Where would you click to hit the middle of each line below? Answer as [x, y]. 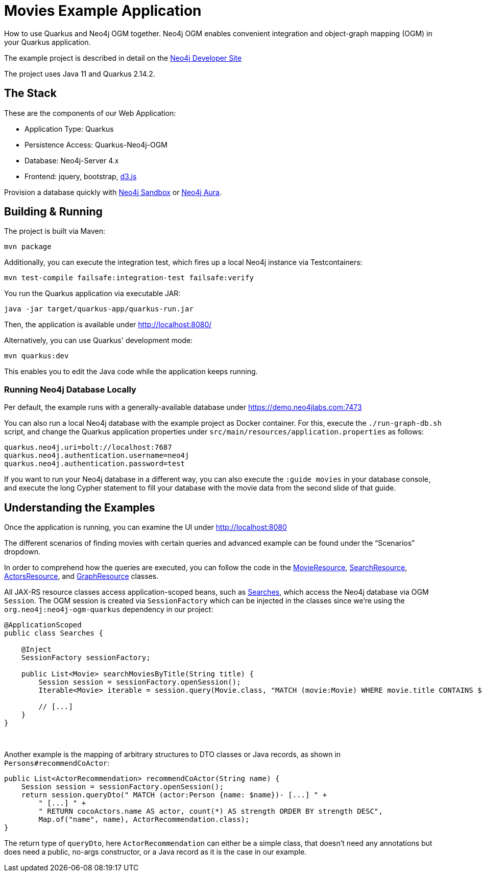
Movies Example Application [103, 11]
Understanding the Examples [80, 507]
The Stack [30, 93]
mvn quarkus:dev [37, 356]
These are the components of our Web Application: [90, 113]
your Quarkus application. [47, 42]
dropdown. [22, 552]
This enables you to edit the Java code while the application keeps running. [131, 372]
